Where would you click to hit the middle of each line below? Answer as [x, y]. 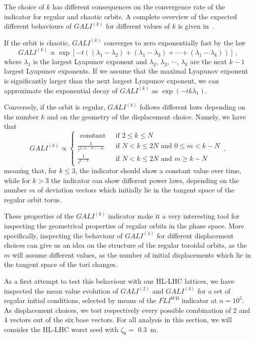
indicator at [199, 300]
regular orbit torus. [33, 199]
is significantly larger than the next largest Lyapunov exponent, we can [111, 80]
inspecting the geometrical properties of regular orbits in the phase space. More [124, 226]
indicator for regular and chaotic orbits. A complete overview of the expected [121, 16]
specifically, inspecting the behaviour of [63, 235]
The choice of [24, 6]
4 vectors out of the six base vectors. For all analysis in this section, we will [118, 320]
